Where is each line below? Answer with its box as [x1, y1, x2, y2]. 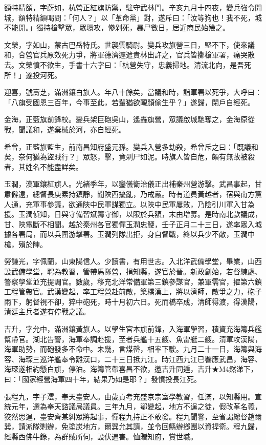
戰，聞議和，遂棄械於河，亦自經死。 [4, 124, 126, 134]
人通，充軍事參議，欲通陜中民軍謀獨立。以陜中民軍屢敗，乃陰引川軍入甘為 [4, 198, 255, 209]
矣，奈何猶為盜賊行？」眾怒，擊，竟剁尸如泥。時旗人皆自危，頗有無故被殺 [4, 151, 255, 162]
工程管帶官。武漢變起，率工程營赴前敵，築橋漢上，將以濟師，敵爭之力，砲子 [4, 286, 262, 297]
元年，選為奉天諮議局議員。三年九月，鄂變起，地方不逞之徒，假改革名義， [11, 401, 262, 412]
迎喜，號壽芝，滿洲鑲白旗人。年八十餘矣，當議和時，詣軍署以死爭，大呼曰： [4, 87, 262, 97]
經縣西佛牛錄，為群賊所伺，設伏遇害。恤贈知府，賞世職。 [4, 431, 197, 441]
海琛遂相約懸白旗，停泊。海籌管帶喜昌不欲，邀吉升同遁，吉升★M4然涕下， [4, 363, 258, 374]
